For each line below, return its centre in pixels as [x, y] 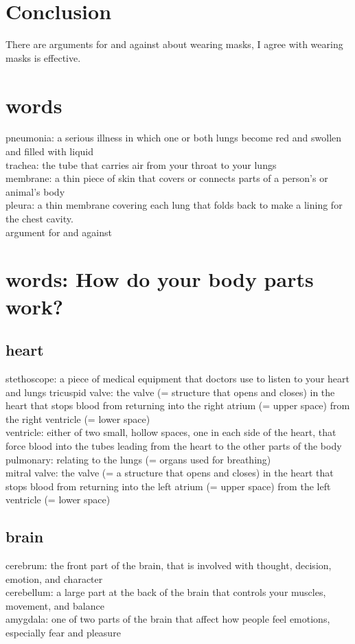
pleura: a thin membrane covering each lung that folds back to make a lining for [174, 205]
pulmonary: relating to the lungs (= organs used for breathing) [138, 459]
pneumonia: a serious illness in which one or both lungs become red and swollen [174, 138]
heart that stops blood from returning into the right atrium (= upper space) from [178, 405]
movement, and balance [55, 605]
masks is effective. [43, 57]
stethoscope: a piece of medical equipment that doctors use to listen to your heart [177, 378]
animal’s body [35, 191]
